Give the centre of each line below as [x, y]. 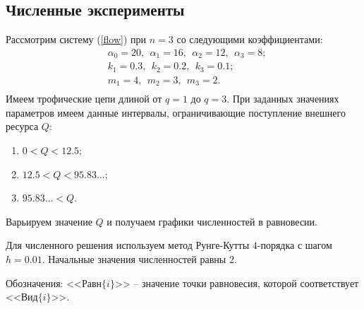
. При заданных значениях [283, 99]
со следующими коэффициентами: [250, 39]
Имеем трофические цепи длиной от [84, 99]
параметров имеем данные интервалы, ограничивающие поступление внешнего [176, 112]
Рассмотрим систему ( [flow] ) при [76, 39]
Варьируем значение [49, 221]
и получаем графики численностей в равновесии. [212, 221]
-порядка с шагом [295, 245]
